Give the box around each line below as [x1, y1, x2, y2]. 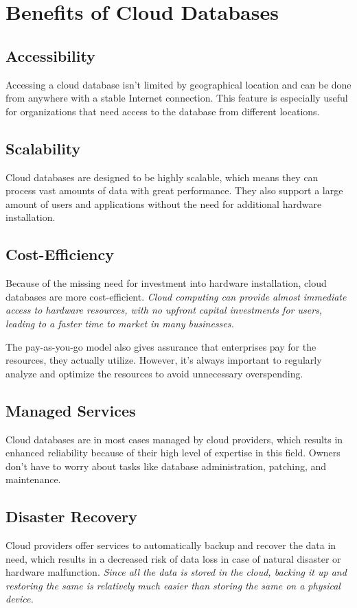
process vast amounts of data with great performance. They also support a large [5, 183, 343, 198]
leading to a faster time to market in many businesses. [5, 316, 234, 330]
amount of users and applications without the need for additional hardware [5, 196, 322, 211]
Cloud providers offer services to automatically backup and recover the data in [5, 538, 336, 552]
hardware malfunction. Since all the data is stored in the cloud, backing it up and [5, 565, 347, 579]
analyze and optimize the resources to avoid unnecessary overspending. [5, 366, 303, 380]
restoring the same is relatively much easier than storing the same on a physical [5, 578, 341, 592]
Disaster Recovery [5, 506, 137, 527]
